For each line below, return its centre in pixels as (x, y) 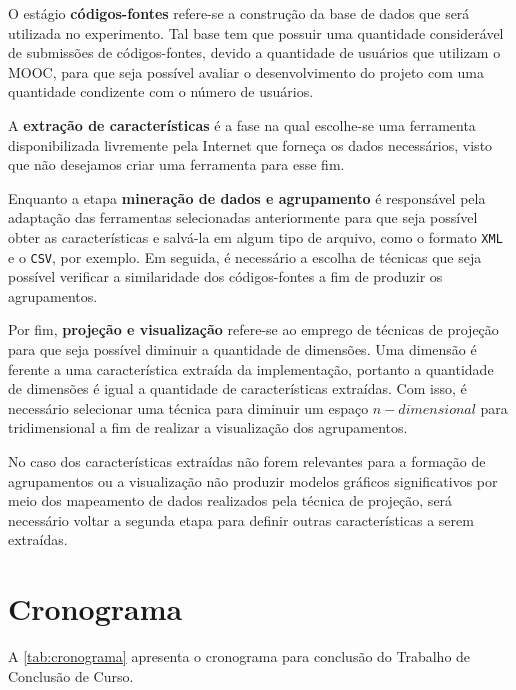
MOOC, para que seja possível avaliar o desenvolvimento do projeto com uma (246, 71)
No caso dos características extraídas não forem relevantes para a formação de (247, 461)
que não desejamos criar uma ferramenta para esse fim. (176, 164)
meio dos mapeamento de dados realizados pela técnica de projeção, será (230, 500)
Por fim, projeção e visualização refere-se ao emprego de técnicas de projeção (253, 329)
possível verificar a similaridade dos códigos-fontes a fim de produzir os (225, 276)
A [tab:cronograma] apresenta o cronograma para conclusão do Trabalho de (239, 656)
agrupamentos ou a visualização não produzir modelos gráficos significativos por (253, 480)
